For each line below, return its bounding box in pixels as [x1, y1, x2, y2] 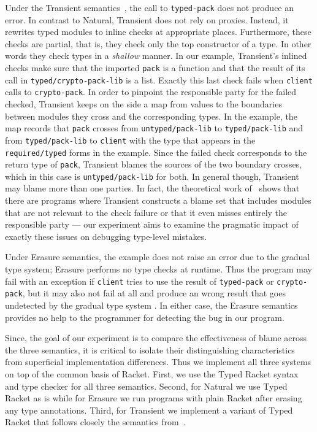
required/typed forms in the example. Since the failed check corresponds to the [5, 145, 307, 158]
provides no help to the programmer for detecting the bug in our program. [5, 310, 285, 323]
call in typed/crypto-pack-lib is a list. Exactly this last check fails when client [5, 73, 313, 86]
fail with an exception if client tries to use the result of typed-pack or [5, 274, 274, 287]
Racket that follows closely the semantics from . [5, 415, 186, 428]
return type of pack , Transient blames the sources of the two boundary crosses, [5, 158, 302, 171]
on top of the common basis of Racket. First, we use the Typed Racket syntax [5, 367, 299, 380]
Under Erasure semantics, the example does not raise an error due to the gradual [5, 250, 310, 263]
